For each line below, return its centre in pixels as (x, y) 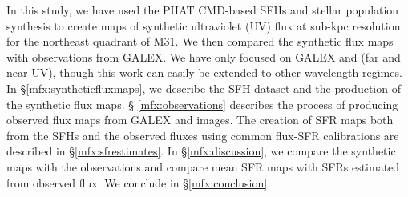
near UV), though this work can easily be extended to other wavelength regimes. (204, 72)
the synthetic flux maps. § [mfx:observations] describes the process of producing (202, 104)
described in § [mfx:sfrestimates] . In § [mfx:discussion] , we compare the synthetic (201, 151)
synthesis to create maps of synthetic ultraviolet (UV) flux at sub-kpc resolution (204, 25)
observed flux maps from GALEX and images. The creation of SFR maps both (200, 120)
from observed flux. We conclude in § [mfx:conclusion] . (139, 182)
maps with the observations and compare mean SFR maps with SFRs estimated (203, 166)
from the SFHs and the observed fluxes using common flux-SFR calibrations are (203, 135)
